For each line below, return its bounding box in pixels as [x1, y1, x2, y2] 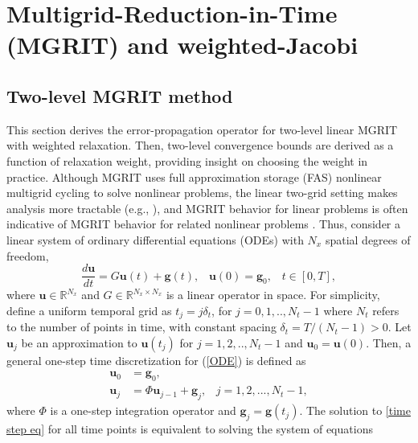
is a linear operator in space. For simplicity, [166, 286, 380, 303]
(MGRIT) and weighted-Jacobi [6, 28, 359, 61]
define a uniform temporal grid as [6, 301, 172, 318]
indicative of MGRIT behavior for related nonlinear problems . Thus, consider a [6, 215, 401, 232]
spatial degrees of [325, 231, 411, 248]
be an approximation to [21, 334, 137, 351]
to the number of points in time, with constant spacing [6, 318, 277, 335]
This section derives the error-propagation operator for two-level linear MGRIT [6, 121, 398, 137]
